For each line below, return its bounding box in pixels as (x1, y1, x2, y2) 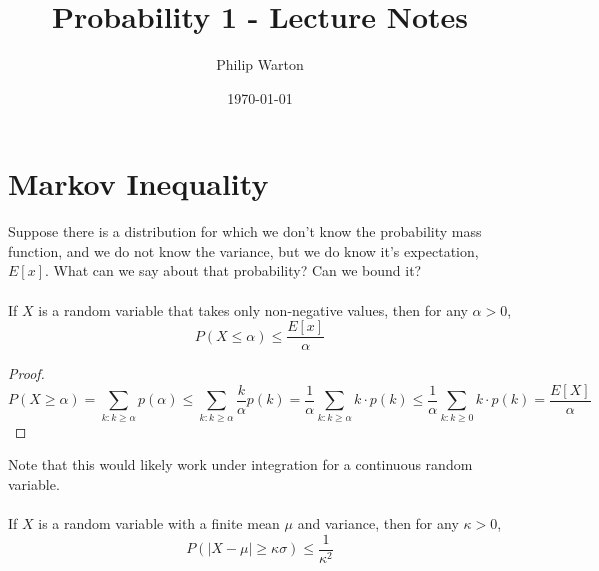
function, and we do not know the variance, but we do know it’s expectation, (8, 240, 479, 261)
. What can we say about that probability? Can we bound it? (45, 260, 422, 281)
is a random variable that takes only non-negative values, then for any (38, 299, 468, 320)
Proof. (8, 363, 45, 384)
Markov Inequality (8, 163, 269, 204)
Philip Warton (216, 54, 304, 75)
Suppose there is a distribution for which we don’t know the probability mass (8, 221, 482, 242)
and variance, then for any (297, 513, 459, 534)
